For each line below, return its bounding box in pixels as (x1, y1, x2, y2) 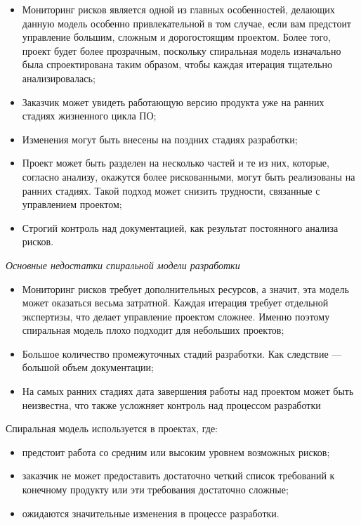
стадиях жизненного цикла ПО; (22, 108, 157, 123)
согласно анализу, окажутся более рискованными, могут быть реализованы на (22, 169, 355, 183)
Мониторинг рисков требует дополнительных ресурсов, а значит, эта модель (22, 281, 349, 296)
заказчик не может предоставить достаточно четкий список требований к (22, 468, 335, 483)
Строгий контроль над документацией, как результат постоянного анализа (22, 220, 339, 235)
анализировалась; (22, 70, 96, 85)
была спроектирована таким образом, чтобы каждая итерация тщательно (22, 57, 332, 72)
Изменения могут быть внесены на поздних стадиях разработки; (22, 131, 298, 146)
